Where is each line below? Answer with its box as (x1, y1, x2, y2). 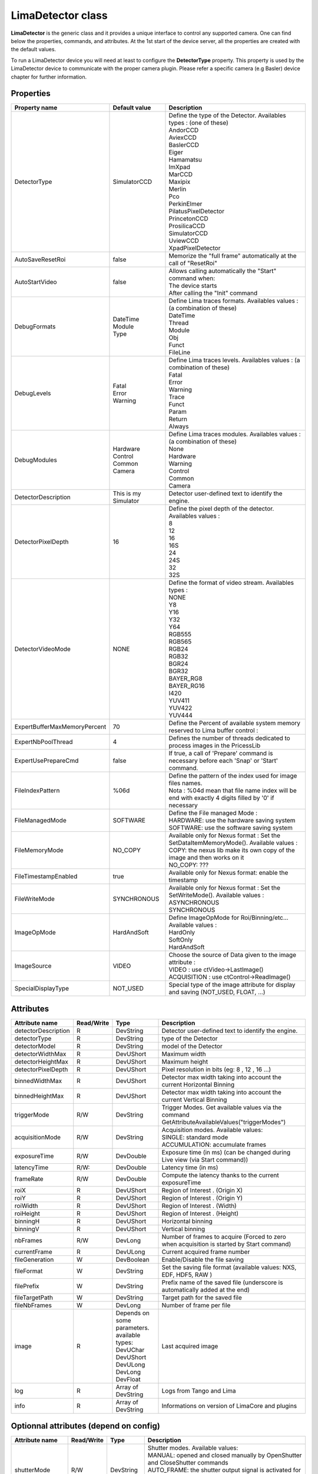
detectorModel (14, 1042, 56, 1050)
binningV (14, 1225, 39, 1233)
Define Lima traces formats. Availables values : (168, 297, 299, 305)
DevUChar (115, 1345, 145, 1354)
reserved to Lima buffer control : (168, 726, 259, 735)
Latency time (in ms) (161, 1163, 218, 1172)
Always (168, 422, 189, 430)
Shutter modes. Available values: (147, 1444, 238, 1452)
